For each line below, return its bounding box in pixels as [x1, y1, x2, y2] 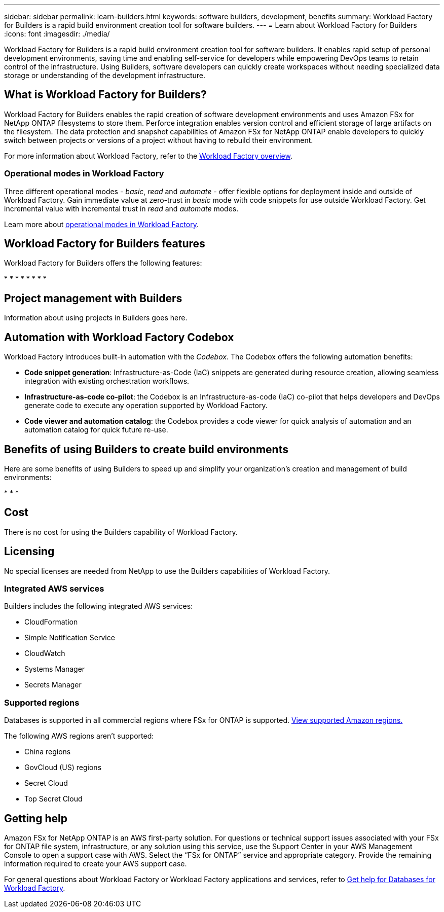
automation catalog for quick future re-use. [24, 425, 168, 434]
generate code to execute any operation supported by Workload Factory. [24, 401, 268, 410]
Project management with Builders [4, 291, 182, 305]
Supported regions [4, 697, 80, 708]
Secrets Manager [24, 680, 82, 689]
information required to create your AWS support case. [4, 859, 187, 868]
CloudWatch [24, 649, 65, 658]
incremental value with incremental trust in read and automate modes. [4, 204, 239, 213]
